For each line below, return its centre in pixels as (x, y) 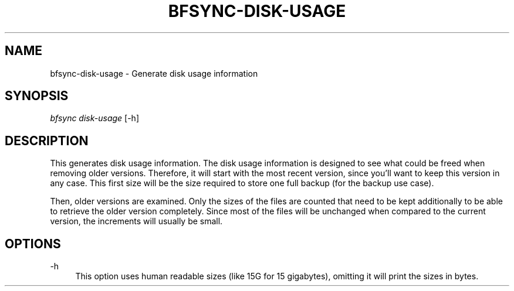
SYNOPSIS (37, 96)
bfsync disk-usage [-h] (94, 118)
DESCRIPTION (47, 141)
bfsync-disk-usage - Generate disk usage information (154, 73)
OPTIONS (33, 244)
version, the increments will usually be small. (136, 221)
